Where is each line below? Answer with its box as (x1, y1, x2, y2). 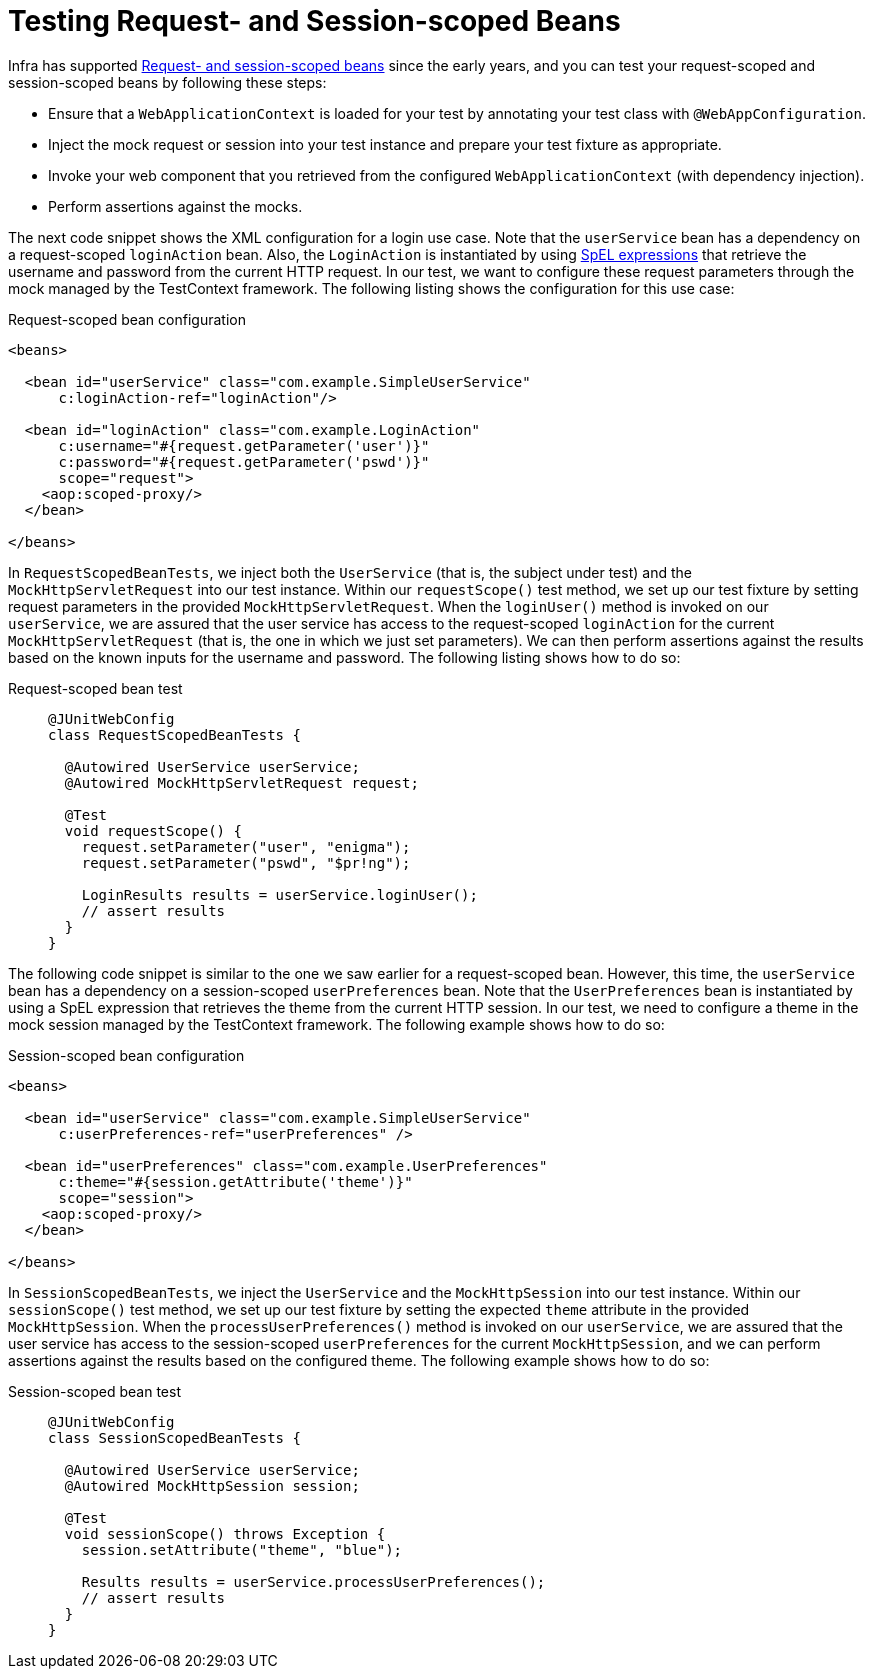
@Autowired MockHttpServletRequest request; (64, 774, 419, 791)
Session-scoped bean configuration (8, 1046, 245, 1064)
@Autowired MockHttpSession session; (64, 1477, 360, 1494)
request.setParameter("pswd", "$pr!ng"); (81, 854, 411, 871)
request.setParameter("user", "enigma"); (81, 838, 411, 855)
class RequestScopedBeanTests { (48, 726, 301, 743)
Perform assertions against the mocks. (48, 197, 303, 215)
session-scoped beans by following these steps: (8, 73, 327, 91)
